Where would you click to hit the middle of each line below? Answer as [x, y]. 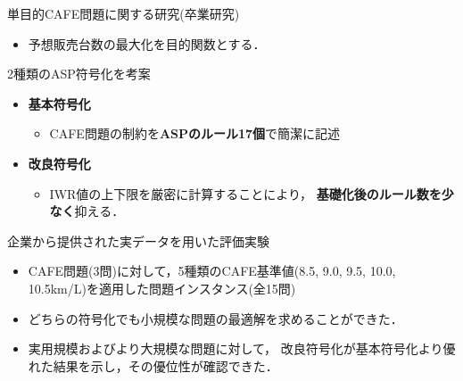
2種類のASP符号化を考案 [79, 74]
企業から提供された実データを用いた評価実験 [138, 240]
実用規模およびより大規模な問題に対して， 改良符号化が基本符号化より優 [242, 348]
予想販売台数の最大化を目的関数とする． [147, 43]
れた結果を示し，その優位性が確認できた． [153, 365]
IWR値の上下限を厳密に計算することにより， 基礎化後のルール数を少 [252, 193]
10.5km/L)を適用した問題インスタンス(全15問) [162, 288]
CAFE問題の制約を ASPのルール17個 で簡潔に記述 [195, 133]
